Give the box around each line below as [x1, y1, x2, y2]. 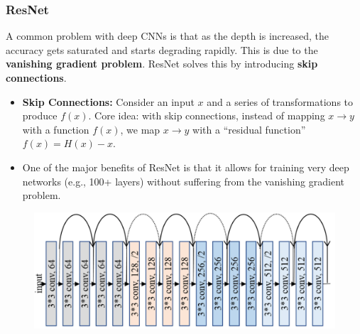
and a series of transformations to [207, 94, 354, 109]
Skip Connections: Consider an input [22, 94, 195, 109]
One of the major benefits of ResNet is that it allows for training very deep [22, 159, 349, 174]
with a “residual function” [192, 122, 306, 136]
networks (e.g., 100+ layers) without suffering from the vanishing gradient [22, 173, 344, 188]
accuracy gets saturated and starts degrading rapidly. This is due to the [6, 42, 318, 57]
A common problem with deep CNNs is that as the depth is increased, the [6, 28, 329, 43]
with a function [22, 122, 89, 136]
